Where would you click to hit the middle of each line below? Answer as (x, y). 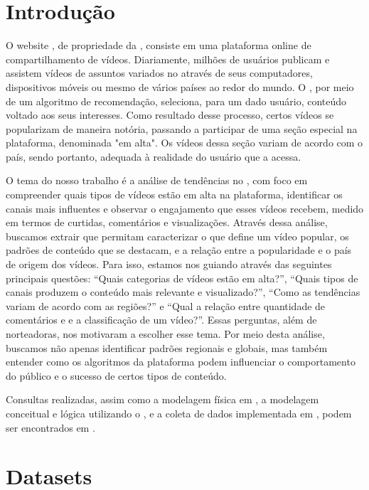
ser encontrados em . (50, 427)
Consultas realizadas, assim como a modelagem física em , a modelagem (162, 399)
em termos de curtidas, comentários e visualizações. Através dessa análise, (167, 222)
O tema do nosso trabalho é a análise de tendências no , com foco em (157, 180)
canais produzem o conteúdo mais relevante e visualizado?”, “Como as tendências (183, 292)
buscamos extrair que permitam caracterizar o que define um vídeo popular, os (177, 236)
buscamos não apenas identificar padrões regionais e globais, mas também (167, 347)
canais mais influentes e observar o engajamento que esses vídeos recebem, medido (185, 208)
